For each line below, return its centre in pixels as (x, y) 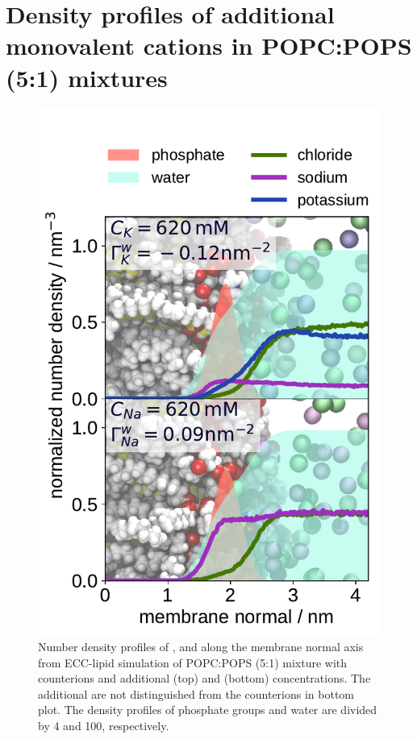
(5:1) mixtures (87, 77)
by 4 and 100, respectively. (104, 725)
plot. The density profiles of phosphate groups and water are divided (208, 710)
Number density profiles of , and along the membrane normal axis (201, 646)
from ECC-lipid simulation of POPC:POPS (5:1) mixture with (193, 662)
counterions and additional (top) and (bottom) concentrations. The (204, 678)
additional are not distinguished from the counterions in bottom (196, 693)
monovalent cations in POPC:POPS (209, 46)
